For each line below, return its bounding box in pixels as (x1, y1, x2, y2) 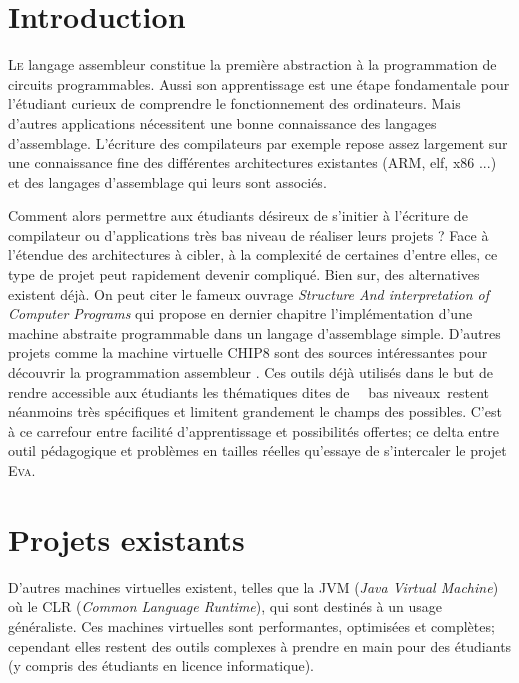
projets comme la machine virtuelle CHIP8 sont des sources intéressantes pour (8, 342, 488, 363)
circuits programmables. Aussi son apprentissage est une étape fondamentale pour (8, 73, 510, 94)
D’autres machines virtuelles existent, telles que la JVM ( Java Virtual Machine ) (8, 576, 499, 597)
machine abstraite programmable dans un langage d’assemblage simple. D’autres (8, 322, 501, 343)
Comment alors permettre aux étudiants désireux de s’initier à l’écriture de (8, 205, 468, 226)
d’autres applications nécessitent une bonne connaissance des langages (8, 112, 437, 133)
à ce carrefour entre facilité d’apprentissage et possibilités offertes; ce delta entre (8, 420, 500, 441)
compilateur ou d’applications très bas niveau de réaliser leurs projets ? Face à (8, 224, 489, 245)
